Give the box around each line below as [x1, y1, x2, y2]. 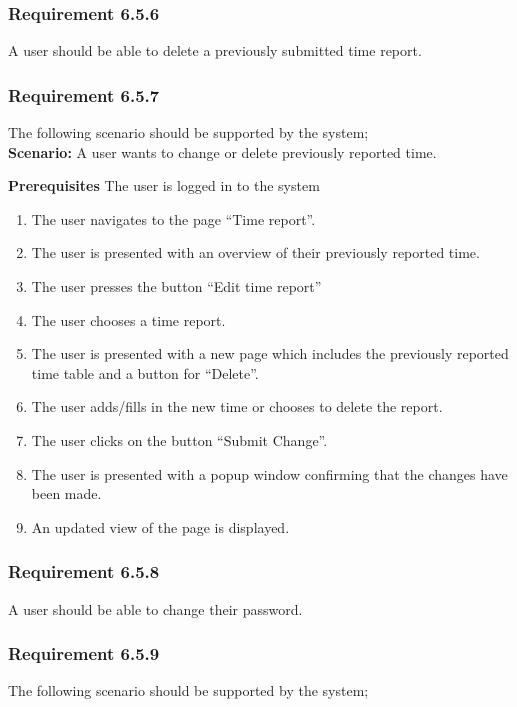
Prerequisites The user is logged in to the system [8, 175, 320, 196]
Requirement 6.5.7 [8, 82, 160, 107]
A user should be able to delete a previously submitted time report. [8, 40, 422, 61]
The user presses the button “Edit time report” [31, 276, 322, 296]
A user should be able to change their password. [8, 598, 303, 619]
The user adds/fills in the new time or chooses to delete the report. [31, 396, 443, 417]
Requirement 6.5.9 [8, 641, 160, 666]
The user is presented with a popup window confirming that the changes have [31, 463, 508, 484]
